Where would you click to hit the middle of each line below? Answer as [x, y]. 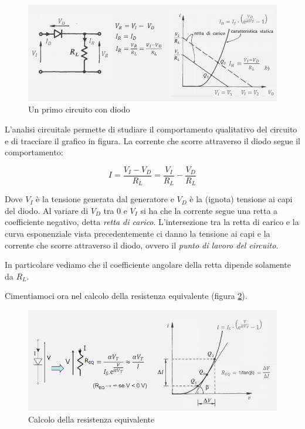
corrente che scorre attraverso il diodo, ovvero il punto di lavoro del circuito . [142, 245]
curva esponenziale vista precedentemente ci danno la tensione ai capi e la [138, 233]
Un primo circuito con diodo [79, 109]
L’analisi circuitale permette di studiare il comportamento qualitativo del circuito [151, 129]
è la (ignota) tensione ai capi [241, 199]
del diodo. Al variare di [47, 210]
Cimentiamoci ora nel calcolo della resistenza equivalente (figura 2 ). [126, 296]
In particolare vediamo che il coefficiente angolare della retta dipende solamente [148, 265]
